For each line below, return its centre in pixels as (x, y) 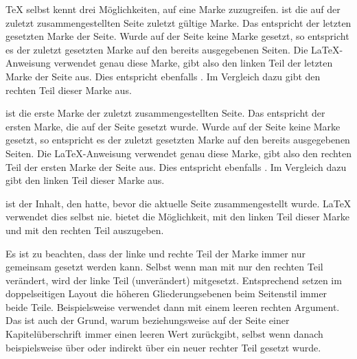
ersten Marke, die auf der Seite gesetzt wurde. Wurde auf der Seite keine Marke (173, 126)
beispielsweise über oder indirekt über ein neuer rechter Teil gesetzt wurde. (163, 347)
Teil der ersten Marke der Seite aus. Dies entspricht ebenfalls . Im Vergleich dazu (176, 166)
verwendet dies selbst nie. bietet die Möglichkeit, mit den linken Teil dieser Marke (177, 217)
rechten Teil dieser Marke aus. (69, 90)
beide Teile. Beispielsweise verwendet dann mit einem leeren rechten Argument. (173, 306)
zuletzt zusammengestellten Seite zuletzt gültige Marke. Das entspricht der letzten (178, 22)
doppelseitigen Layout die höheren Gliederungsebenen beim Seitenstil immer (166, 293)
